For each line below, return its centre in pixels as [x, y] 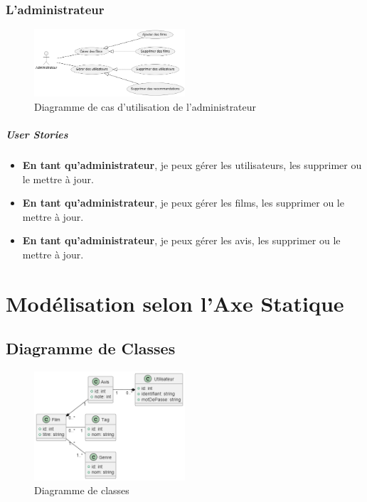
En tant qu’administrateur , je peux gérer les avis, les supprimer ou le [181, 240]
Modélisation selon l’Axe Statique [175, 303]
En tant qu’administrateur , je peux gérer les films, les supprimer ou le [183, 203]
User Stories [37, 135]
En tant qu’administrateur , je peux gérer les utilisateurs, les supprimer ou [192, 165]
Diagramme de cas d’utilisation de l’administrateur [145, 106]
